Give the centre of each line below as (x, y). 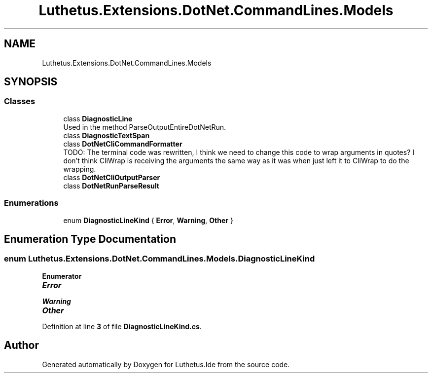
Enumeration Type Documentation (90, 239)
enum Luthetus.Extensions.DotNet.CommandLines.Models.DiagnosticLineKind (160, 259)
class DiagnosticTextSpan (107, 135)
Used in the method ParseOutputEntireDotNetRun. (145, 127)
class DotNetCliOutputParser (112, 177)
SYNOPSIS (31, 82)
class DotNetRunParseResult (111, 186)
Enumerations (31, 203)
